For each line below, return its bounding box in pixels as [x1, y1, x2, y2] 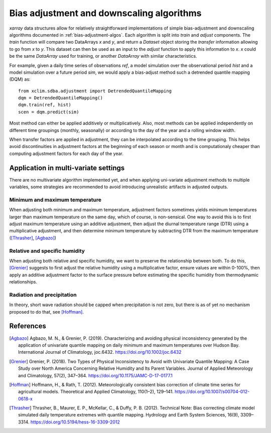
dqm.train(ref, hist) [18, 102, 71, 108]
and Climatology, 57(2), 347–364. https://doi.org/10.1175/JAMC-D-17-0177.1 [18, 372, 173, 378]
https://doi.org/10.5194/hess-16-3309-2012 [30, 419, 120, 425]
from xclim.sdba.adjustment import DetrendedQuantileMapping [18, 88, 172, 94]
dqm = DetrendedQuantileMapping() [18, 95, 103, 101]
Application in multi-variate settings [9, 164, 125, 172]
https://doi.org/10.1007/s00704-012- [175, 389, 250, 395]
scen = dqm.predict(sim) [18, 109, 79, 115]
